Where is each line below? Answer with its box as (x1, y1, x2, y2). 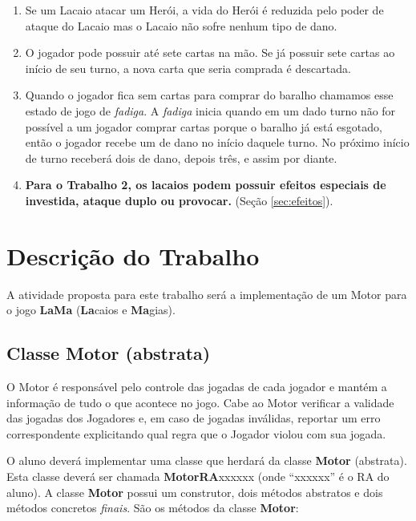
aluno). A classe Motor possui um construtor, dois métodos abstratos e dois (6, 483, 383, 500)
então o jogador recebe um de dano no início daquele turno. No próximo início (25, 134, 410, 151)
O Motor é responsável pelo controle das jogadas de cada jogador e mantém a (6, 378, 387, 395)
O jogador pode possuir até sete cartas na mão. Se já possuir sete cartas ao (25, 44, 395, 61)
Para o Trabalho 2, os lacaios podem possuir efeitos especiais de (25, 176, 386, 193)
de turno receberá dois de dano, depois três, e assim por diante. (25, 149, 337, 166)
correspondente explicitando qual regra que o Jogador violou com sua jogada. (6, 425, 386, 442)
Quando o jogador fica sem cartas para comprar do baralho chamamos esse (25, 87, 394, 103)
